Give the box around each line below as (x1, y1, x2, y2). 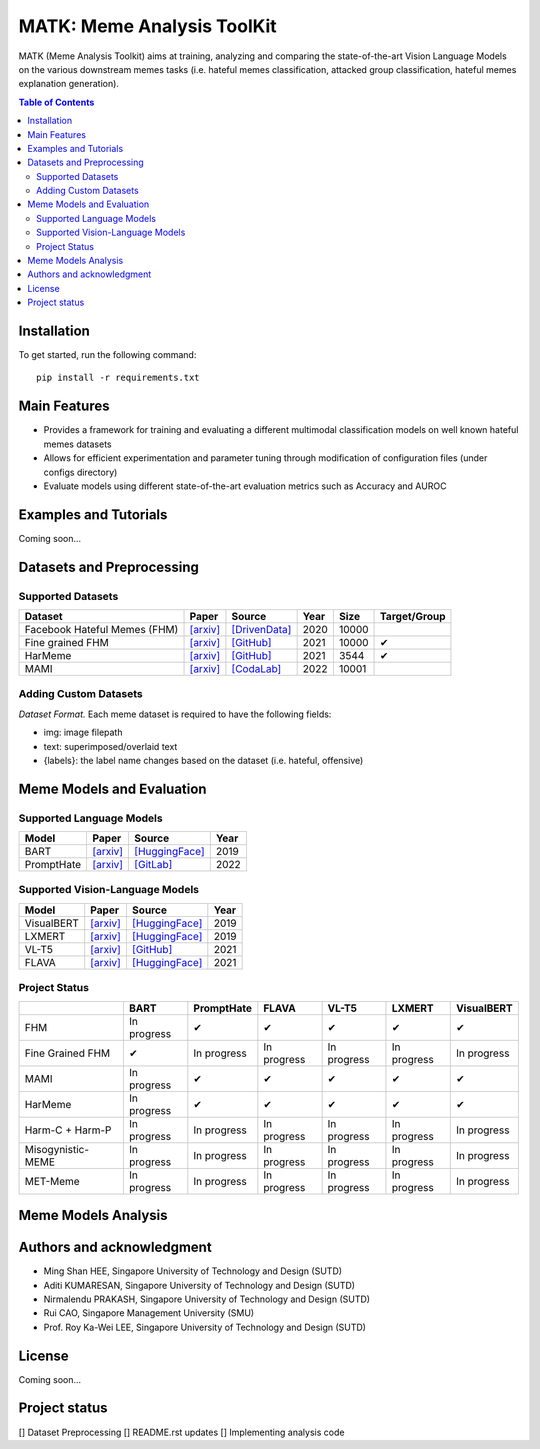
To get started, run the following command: (18, 349, 197, 361)
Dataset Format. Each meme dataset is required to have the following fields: (18, 708, 332, 720)
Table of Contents (18, 96, 95, 108)
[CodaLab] (231, 662, 282, 676)
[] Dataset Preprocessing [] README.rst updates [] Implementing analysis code (18, 1426, 345, 1438)
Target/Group (380, 610, 446, 624)
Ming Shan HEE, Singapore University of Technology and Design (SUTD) (43, 1265, 343, 1277)
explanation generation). (18, 78, 120, 90)
